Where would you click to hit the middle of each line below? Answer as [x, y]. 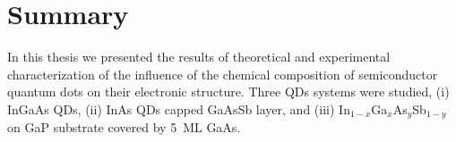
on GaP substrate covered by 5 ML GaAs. [124, 127]
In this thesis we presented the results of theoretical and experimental [199, 57]
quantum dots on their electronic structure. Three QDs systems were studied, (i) [228, 92]
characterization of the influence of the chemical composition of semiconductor [223, 74]
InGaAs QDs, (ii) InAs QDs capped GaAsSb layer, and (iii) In [179, 109]
